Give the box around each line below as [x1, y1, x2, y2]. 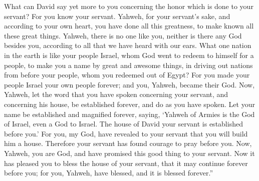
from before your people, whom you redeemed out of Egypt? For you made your [4, 69, 250, 80]
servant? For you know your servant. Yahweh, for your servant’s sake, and [4, 10, 230, 21]
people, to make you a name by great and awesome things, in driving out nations [4, 59, 253, 70]
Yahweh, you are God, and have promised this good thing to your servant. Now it [4, 147, 255, 158]
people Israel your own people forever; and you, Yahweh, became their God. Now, [4, 79, 255, 89]
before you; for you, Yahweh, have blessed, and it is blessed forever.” [4, 167, 213, 178]
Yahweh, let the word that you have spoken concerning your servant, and [4, 89, 228, 99]
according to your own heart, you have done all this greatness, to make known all [4, 20, 254, 31]
